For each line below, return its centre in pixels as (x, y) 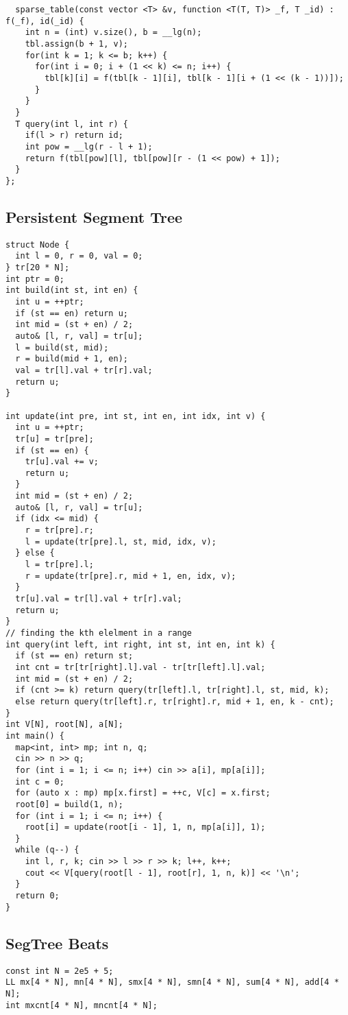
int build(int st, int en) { (72, 290)
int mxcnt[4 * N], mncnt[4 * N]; (82, 1005)
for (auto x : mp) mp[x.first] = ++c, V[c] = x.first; (143, 793)
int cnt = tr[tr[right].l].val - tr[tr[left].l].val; (140, 667)
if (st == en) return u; (72, 313)
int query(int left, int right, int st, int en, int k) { (140, 644)
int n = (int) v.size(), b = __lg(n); (113, 33)
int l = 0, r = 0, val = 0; (79, 256)
